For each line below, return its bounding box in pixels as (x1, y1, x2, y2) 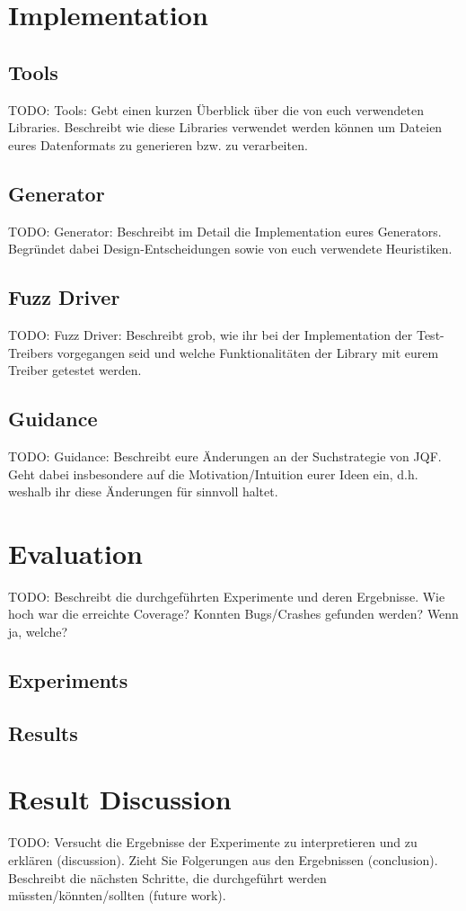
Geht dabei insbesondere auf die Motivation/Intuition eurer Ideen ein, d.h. (8, 464, 418, 483)
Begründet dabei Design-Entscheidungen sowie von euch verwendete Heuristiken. (8, 239, 453, 258)
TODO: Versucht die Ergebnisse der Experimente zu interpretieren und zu (8, 833, 418, 852)
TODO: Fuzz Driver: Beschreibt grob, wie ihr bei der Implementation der (8, 325, 413, 344)
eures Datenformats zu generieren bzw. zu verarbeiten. (8, 135, 308, 154)
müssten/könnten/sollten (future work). (8, 886, 226, 905)
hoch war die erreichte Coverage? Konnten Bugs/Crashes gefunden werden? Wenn (8, 604, 459, 623)
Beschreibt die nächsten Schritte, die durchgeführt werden (8, 868, 327, 887)
